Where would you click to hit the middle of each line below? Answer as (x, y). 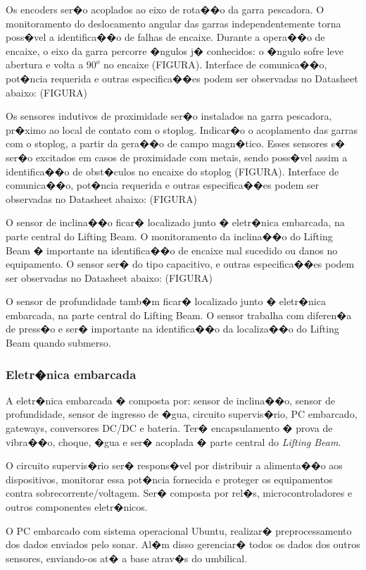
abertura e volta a (45, 64)
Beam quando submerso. (58, 343)
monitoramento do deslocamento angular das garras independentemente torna (173, 23)
